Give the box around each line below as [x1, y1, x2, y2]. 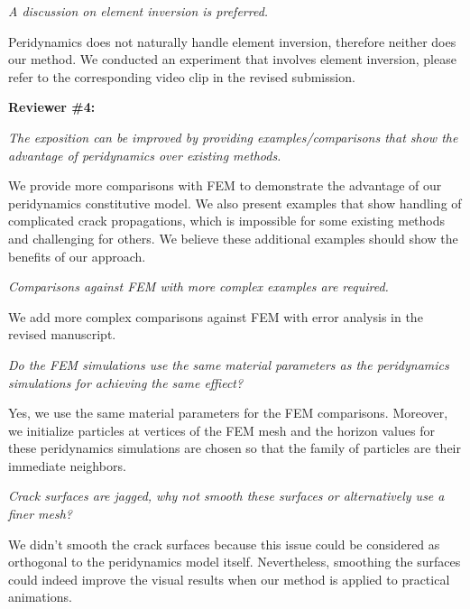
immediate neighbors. [8, 456, 126, 475]
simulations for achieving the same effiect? [8, 373, 244, 392]
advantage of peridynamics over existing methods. [8, 145, 281, 164]
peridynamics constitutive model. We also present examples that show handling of [8, 193, 462, 212]
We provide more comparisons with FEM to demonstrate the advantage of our [8, 176, 442, 195]
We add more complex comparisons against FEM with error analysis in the [8, 307, 423, 326]
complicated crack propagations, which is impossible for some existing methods [8, 211, 446, 230]
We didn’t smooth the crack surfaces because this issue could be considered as [8, 534, 440, 553]
